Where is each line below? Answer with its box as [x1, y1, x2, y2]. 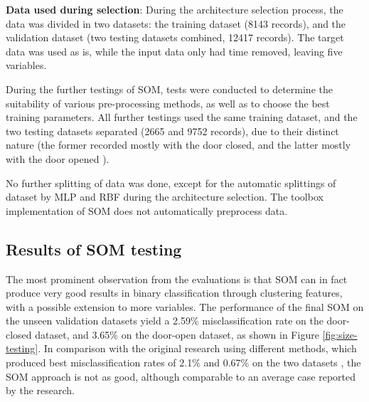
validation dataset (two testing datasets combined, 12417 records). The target [6, 30, 344, 45]
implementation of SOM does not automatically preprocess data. [6, 203, 288, 218]
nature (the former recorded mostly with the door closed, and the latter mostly [6, 137, 351, 152]
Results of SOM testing [6, 238, 182, 260]
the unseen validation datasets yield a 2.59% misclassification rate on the [6, 313, 323, 328]
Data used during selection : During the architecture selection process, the [6, 2, 343, 16]
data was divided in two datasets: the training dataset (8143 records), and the [6, 16, 346, 31]
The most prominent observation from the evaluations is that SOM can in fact [6, 271, 348, 286]
